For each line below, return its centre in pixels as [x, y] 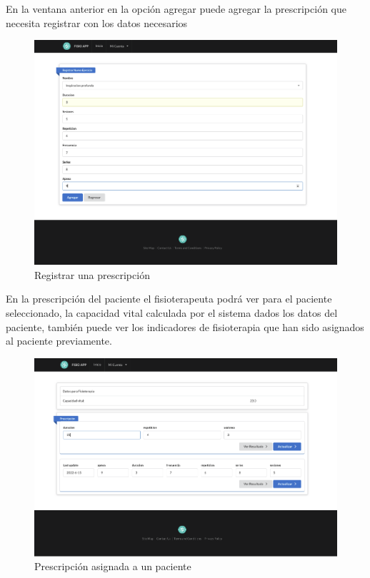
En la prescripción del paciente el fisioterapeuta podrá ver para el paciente [169, 299]
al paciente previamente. [59, 341]
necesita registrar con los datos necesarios [97, 22]
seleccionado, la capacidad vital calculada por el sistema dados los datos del [172, 313]
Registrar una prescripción [92, 274]
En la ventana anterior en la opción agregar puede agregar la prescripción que [176, 9]
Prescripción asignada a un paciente [113, 566]
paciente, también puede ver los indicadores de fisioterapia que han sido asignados [185, 326]
